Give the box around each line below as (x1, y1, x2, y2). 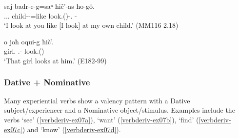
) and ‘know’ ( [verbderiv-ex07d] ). (22, 124, 121, 134)
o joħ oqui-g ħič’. (4, 36, 54, 46)
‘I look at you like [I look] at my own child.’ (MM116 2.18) (4, 20, 179, 30)
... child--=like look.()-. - (4, 10, 77, 20)
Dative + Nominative (4, 76, 90, 88)
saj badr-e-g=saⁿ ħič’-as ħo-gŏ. (4, 1, 95, 11)
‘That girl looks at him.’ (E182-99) (4, 55, 107, 65)
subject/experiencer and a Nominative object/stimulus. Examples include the (4, 105, 235, 115)
